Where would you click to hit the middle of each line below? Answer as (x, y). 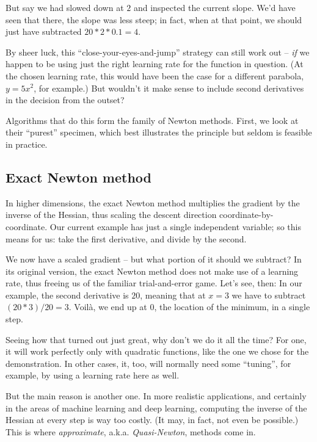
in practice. (27, 144)
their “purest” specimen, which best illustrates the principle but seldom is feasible (159, 132)
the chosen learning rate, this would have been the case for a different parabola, (155, 75)
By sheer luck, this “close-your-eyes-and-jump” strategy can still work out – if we (158, 52)
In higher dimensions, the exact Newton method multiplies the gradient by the (153, 202)
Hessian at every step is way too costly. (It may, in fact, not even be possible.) (152, 420)
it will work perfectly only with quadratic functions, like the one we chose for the (157, 351)
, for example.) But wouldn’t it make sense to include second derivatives (169, 88)
